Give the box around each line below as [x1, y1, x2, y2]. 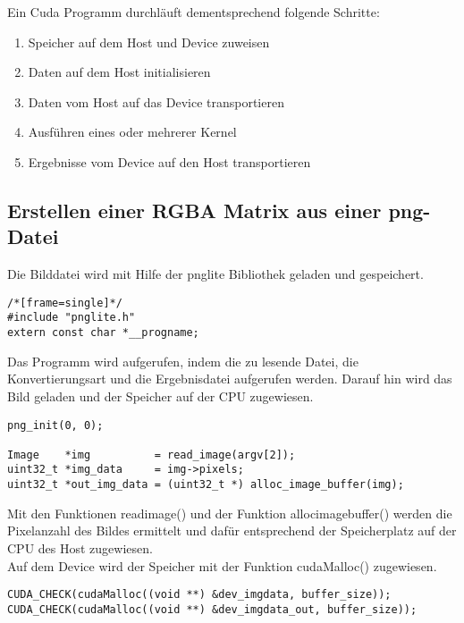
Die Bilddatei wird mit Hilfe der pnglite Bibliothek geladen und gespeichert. [7, 265, 424, 283]
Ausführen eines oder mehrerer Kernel [28, 122, 237, 141]
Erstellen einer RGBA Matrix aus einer [7, 196, 382, 223]
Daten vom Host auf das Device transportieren [28, 92, 284, 111]
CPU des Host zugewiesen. [7, 538, 153, 557]
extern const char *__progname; [7, 326, 199, 340]
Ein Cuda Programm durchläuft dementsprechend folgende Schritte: [7, 3, 380, 21]
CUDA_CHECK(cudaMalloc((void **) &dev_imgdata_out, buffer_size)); [7, 602, 418, 616]
